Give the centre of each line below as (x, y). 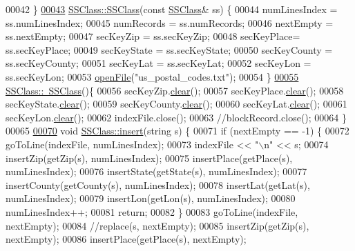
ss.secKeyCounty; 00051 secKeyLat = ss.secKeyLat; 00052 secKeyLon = (159, 63)
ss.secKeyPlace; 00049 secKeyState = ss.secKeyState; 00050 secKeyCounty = (169, 49)
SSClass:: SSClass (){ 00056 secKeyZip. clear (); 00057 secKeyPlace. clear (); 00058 (175, 90)
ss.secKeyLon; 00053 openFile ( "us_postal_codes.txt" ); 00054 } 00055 (152, 76)
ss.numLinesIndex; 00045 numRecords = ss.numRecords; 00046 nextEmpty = (170, 22)
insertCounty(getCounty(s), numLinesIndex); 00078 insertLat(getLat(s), (158, 184)
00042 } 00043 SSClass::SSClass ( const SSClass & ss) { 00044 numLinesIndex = (172, 9)
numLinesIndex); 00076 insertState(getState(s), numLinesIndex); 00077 (156, 171)
